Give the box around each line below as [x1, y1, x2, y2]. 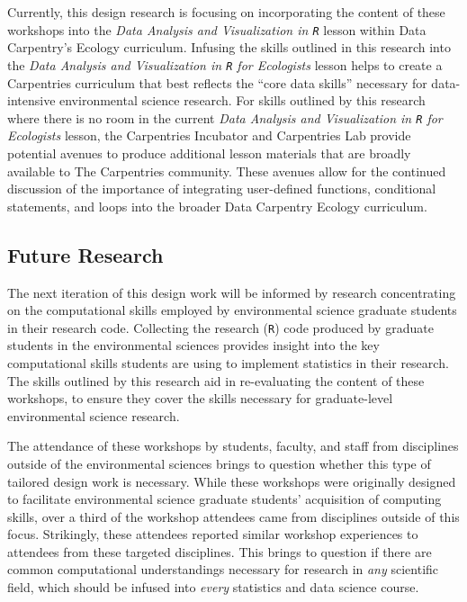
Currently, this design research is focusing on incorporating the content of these [7, 3, 445, 21]
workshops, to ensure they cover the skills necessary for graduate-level [7, 389, 393, 408]
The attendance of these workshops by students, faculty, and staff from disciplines [7, 436, 459, 455]
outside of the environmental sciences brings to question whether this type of [7, 454, 431, 472]
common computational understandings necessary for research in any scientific [7, 560, 439, 579]
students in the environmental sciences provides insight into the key [7, 336, 380, 355]
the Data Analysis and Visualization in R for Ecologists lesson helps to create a [7, 55, 443, 74]
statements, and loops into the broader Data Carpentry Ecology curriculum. [7, 196, 427, 215]
